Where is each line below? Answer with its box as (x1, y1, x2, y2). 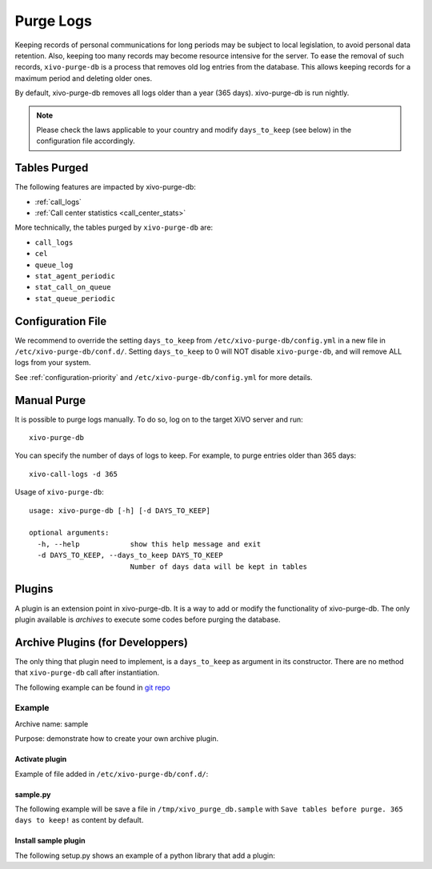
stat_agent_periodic (34, 271, 116, 280)
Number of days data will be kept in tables (130, 562, 308, 571)
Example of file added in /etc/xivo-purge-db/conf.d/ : (14, 769, 209, 779)
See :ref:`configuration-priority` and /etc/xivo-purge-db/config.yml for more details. (14, 372, 313, 382)
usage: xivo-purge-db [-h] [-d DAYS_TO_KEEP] (29, 506, 211, 515)
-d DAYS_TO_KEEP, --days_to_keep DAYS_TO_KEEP (37, 551, 223, 560)
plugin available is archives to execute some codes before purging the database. (14, 615, 281, 624)
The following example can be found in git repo (14, 683, 171, 692)
